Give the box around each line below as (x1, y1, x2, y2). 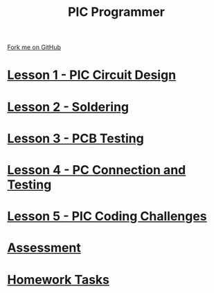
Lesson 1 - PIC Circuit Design (7, 67, 177, 83)
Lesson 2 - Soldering (7, 99, 130, 115)
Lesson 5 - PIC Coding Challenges (7, 209, 207, 225)
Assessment (7, 240, 81, 256)
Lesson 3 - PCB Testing (7, 131, 144, 146)
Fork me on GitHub (7, 43, 61, 52)
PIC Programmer (68, 4, 165, 20)
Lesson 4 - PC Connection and (7, 162, 186, 178)
